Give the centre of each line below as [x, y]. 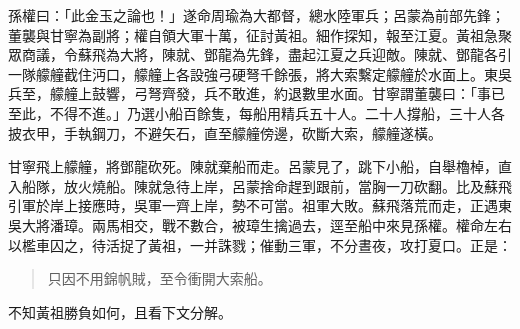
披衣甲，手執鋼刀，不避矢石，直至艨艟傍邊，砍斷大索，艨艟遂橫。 [225, 132]
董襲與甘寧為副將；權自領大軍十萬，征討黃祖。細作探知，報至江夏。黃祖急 [253, 34]
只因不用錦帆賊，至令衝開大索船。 [159, 278]
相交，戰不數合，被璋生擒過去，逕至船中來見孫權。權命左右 [315, 224]
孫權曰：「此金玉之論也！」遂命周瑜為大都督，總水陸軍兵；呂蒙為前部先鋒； [256, 15]
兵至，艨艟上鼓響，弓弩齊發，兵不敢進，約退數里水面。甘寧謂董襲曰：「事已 [256, 93]
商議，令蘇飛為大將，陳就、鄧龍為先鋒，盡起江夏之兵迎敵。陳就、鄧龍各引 [266, 54]
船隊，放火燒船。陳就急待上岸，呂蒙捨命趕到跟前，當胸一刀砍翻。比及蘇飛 [266, 185]
